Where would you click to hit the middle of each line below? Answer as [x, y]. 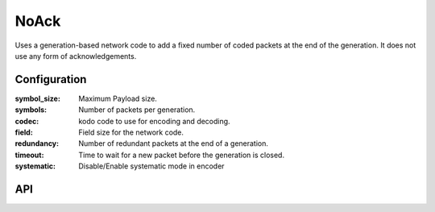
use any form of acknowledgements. [76, 56]
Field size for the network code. [131, 132]
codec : [27, 121]
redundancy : [37, 143]
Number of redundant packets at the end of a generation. [174, 143]
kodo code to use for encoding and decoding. [154, 121]
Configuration [51, 79]
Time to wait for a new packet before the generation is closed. [182, 155]
